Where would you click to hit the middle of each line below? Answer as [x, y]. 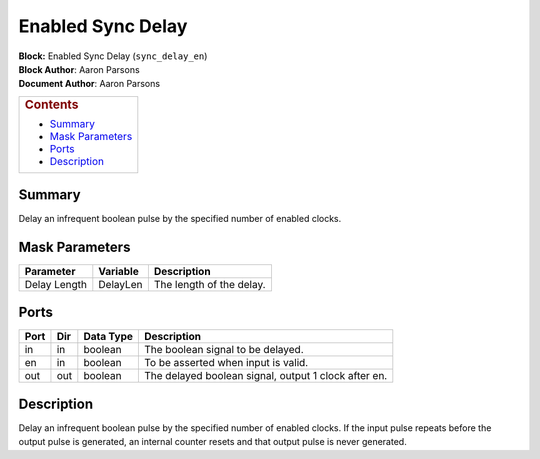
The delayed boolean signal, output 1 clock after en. [265, 376]
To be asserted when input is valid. [226, 363]
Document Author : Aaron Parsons [89, 84]
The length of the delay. [209, 284]
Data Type [108, 337]
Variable [118, 271]
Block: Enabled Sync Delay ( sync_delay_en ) [113, 56]
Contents [51, 104]
